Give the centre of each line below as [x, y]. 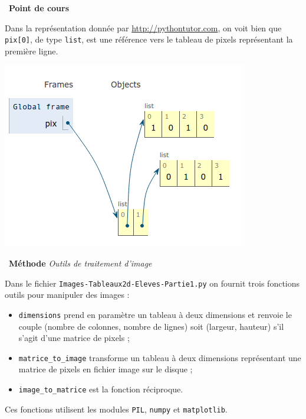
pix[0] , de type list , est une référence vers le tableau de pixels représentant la [149, 39]
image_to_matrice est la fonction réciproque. [101, 389]
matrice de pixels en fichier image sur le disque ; [106, 369]
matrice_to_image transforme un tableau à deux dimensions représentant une [160, 357]
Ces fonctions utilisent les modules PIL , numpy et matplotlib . [116, 409]
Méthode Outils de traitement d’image [80, 263]
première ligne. [32, 51]
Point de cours [39, 8]
